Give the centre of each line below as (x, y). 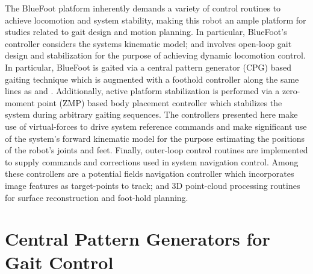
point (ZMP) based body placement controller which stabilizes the (160, 102)
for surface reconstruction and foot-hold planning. (97, 197)
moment (20, 102)
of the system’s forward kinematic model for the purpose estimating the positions (155, 138)
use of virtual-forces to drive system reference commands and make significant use (156, 126)
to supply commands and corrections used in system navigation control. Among (152, 161)
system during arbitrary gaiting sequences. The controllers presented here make (151, 114)
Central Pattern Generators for (138, 239)
